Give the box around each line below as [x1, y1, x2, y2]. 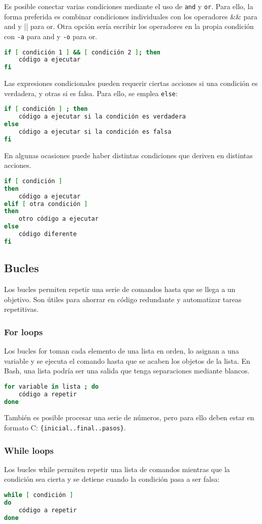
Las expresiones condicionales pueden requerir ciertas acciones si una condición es [4, 78, 258, 89]
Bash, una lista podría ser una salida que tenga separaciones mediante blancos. [4, 365, 250, 376]
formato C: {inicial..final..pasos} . [4, 422, 126, 433]
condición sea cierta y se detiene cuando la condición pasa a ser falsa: [4, 474, 220, 484]
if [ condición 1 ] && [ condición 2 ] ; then [4, 48, 160, 56]
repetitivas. [4, 304, 39, 314]
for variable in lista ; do [4, 383, 99, 390]
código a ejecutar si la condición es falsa [18, 128, 172, 135]
